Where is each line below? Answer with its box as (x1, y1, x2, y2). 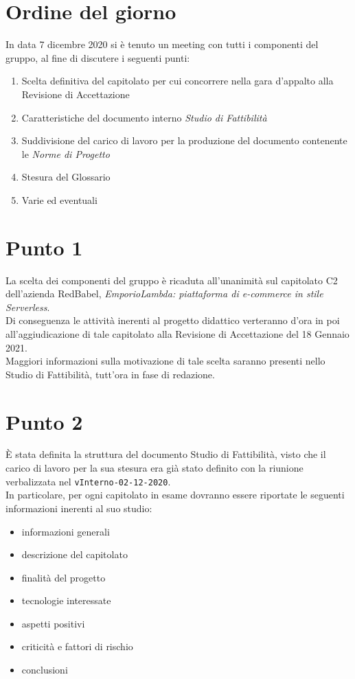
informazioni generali (21, 524, 110, 538)
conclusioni (21, 663, 68, 677)
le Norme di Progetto (21, 146, 110, 161)
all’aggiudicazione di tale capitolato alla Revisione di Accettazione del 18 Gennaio (5, 326, 350, 341)
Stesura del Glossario (21, 170, 111, 184)
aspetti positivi (21, 616, 85, 630)
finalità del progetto (21, 570, 106, 584)
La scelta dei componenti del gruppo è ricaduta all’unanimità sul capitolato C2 (5, 273, 338, 287)
